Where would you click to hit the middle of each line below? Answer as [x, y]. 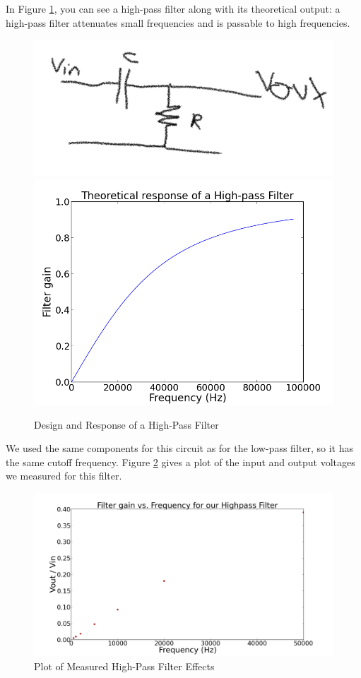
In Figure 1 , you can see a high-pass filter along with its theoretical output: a [173, 8]
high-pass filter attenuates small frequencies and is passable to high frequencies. [178, 22]
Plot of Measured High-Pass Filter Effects [124, 666]
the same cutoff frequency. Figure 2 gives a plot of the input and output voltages [180, 462]
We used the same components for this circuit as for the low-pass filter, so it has [179, 448]
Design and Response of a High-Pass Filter [126, 424]
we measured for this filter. [64, 476]
